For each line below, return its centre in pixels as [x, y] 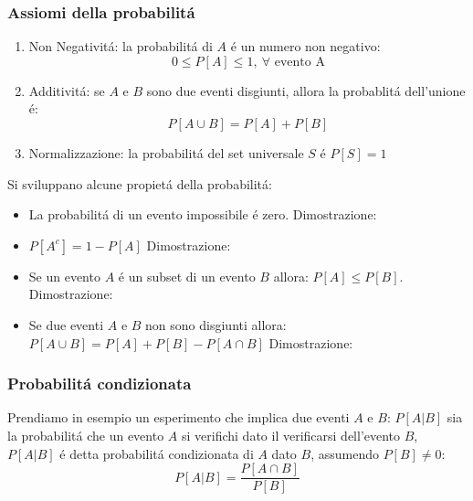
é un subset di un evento [187, 276]
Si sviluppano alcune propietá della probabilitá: [140, 183]
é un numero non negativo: [305, 46]
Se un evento [64, 276]
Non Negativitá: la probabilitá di [121, 46]
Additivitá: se [67, 90]
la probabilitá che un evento [86, 435]
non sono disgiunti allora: [216, 324]
